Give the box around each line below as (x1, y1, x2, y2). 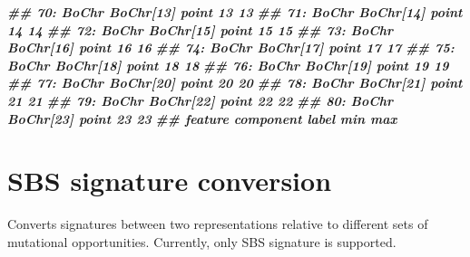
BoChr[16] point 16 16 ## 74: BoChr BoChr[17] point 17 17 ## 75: (7, 38, 455, 57)
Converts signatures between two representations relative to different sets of (7, 214, 428, 233)
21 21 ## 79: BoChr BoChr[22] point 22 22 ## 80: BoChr (7, 90, 394, 109)
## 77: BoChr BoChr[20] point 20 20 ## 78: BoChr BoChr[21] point (7, 73, 463, 92)
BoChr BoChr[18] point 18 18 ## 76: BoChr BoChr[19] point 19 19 (7, 55, 449, 74)
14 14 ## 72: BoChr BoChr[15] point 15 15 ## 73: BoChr (7, 20, 394, 39)
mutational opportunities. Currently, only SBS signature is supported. (7, 232, 397, 251)
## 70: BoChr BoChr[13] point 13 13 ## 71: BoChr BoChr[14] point (7, 3, 463, 21)
